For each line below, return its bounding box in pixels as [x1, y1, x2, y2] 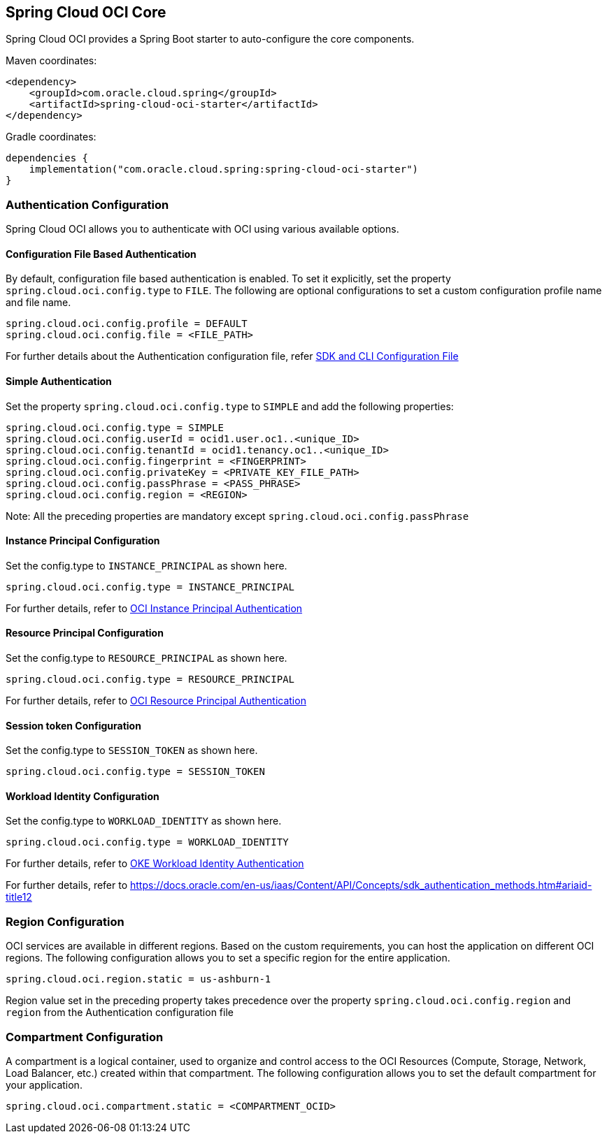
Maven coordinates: [6, 55, 97, 67]
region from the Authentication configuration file [6, 1006, 234, 1019]
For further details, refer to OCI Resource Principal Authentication [6, 695, 306, 707]
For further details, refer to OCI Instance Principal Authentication [6, 602, 303, 614]
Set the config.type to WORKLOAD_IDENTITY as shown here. [6, 815, 282, 827]
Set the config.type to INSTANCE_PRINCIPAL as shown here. [6, 559, 287, 572]
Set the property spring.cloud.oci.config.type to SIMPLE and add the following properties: [6, 400, 454, 412]
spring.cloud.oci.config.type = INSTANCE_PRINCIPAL [6, 581, 295, 593]
